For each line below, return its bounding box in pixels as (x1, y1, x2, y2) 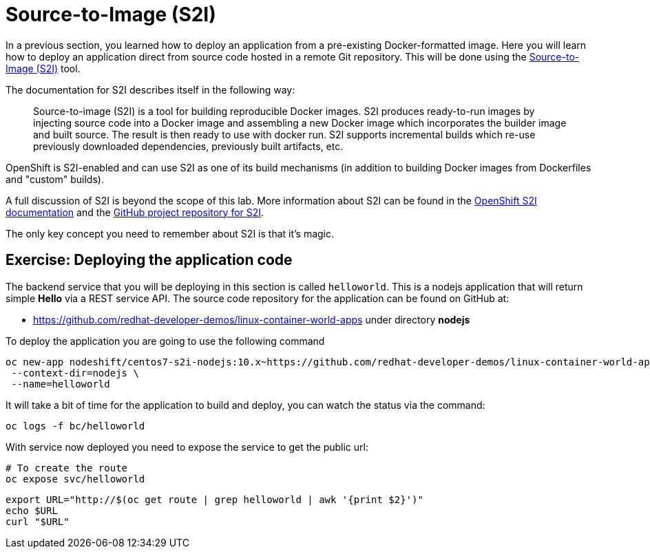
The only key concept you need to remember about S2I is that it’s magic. (6, 227, 335, 239)
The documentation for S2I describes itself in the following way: (6, 83, 295, 96)
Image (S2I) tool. (6, 62, 81, 74)
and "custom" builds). (6, 173, 104, 185)
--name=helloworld (11, 378, 110, 390)
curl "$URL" (6, 515, 70, 527)
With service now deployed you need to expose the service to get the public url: (6, 440, 368, 453)
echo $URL (6, 504, 58, 516)
